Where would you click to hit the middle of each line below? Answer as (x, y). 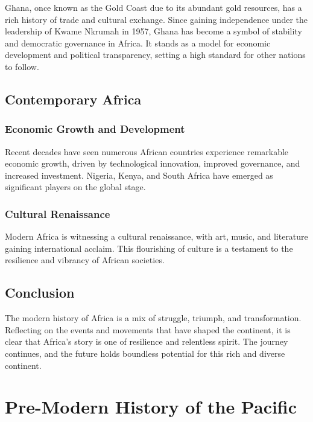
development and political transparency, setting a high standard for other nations (155, 55)
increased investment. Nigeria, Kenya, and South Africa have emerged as (139, 175)
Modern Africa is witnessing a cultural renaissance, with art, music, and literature (156, 236)
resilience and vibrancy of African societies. (85, 260)
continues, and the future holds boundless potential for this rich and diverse (145, 353)
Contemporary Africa (73, 99)
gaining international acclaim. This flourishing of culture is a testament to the (149, 248)
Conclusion (40, 293)
